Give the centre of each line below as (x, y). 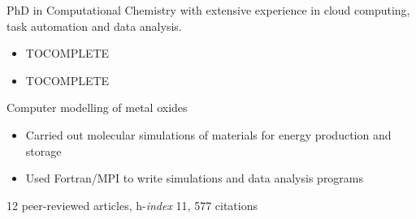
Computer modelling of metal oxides (97, 107)
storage (43, 150)
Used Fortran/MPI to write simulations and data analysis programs (195, 178)
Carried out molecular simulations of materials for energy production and (208, 134)
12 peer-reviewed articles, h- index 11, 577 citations (132, 205)
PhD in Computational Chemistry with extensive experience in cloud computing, (208, 10)
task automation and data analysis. (94, 26)
